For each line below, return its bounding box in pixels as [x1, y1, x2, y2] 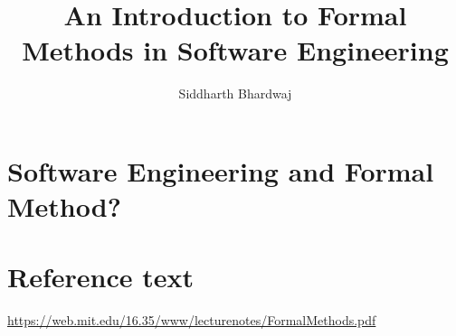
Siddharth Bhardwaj [178, 84, 292, 103]
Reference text [7, 258, 194, 295]
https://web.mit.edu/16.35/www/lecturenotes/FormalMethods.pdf [7, 311, 376, 330]
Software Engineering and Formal [7, 152, 434, 189]
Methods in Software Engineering [22, 32, 449, 69]
